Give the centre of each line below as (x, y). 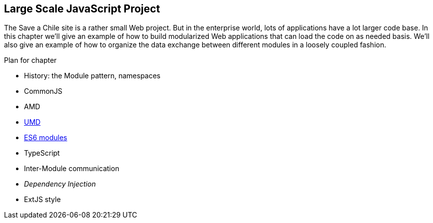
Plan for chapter (30, 60)
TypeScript (42, 153)
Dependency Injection (60, 184)
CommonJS (43, 91)
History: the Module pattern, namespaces (92, 76)
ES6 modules (46, 138)
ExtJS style (42, 200)
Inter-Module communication (72, 169)
